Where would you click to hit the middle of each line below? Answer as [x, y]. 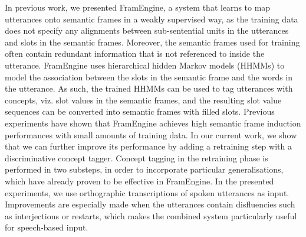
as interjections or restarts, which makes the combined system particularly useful [151, 215]
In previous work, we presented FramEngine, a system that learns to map [138, 7]
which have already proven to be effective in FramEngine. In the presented [139, 181]
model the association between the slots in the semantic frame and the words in [149, 77]
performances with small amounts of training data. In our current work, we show [151, 134]
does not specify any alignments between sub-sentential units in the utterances [147, 30]
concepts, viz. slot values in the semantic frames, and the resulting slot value [143, 100]
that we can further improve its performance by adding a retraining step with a [148, 146]
